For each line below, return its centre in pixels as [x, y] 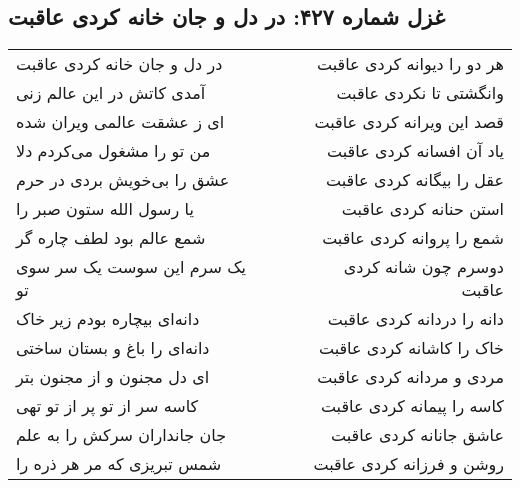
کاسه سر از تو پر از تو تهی [107, 406]
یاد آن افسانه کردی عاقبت [415, 151]
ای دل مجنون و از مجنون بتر [113, 377]
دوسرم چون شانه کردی [423, 267]
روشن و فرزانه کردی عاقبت [408, 464]
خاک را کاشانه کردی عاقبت [411, 348]
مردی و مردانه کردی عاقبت [410, 377]
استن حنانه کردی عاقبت [422, 209]
